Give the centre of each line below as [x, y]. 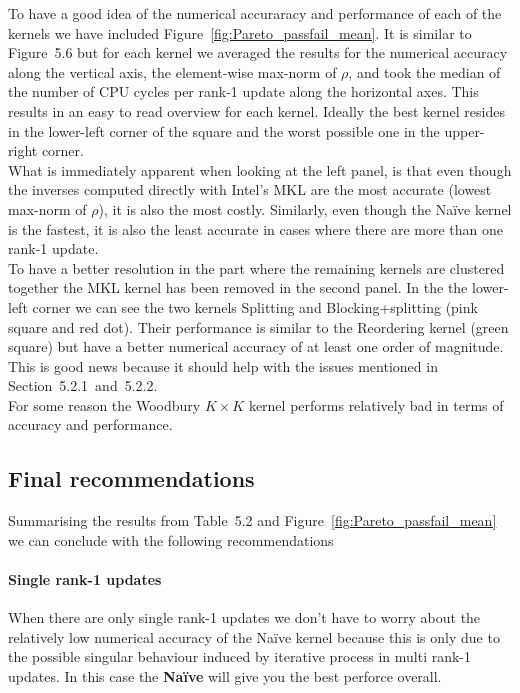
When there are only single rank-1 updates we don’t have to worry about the [244, 617]
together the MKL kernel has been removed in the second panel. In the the [238, 287]
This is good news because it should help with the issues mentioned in [223, 365]
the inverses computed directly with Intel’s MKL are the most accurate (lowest [250, 189]
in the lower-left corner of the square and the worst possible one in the [224, 130]
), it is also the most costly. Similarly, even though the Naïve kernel [305, 208]
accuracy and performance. [90, 424]
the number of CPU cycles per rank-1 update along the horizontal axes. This [243, 91]
